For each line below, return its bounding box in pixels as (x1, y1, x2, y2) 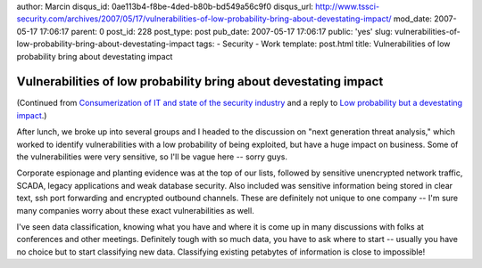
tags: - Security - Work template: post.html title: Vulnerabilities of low (196, 38, 451, 49)
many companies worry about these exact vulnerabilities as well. (16, 205, 254, 215)
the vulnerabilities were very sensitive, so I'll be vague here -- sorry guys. (16, 151, 287, 162)
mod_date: (393, 13, 433, 24)
